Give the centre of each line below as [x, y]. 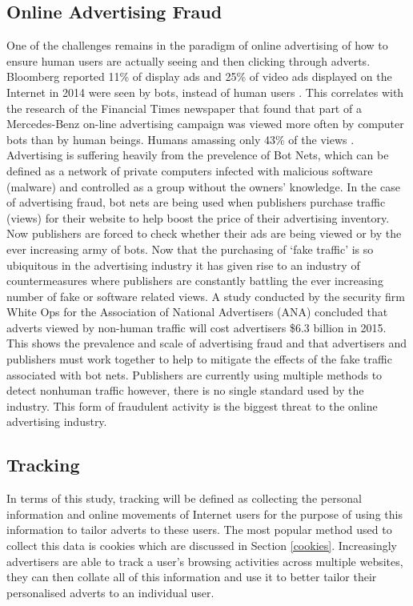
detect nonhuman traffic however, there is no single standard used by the [185, 390]
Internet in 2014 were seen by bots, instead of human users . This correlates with [205, 92]
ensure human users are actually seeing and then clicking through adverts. [188, 60]
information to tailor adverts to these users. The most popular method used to [199, 530]
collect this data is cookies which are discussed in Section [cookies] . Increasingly [202, 546]
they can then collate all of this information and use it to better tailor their [192, 577]
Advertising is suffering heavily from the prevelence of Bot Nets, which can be [198, 155]
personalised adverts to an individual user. [110, 592]
